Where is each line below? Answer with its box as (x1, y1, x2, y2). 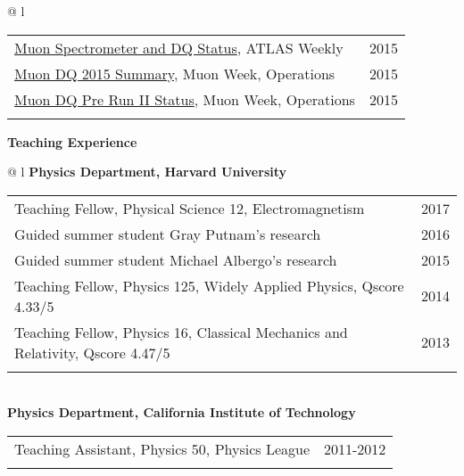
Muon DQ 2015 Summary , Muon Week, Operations (14, 62, 336, 84)
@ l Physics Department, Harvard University (7, 162, 287, 181)
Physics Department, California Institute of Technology (7, 403, 356, 422)
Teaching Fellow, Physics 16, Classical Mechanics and (14, 321, 348, 342)
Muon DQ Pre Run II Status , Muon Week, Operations (14, 88, 355, 110)
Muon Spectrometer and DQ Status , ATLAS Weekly (14, 37, 344, 58)
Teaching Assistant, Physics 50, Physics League (14, 438, 311, 459)
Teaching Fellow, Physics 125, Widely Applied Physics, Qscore (14, 275, 404, 296)
